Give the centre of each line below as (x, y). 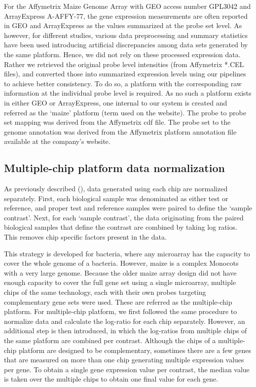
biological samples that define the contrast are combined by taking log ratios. (121, 227)
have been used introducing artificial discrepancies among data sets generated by (126, 45)
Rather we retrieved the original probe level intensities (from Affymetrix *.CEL (124, 64)
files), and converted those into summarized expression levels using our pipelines (125, 74)
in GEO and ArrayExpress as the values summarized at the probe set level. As (123, 25)
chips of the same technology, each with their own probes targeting (105, 292)
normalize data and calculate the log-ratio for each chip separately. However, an (125, 321)
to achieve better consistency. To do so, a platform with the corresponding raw (123, 83)
